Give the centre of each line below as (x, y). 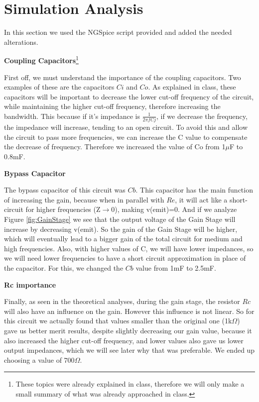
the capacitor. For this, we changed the (64, 267)
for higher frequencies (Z (63, 209)
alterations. (21, 42)
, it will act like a (201, 199)
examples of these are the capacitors (59, 87)
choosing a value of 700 (39, 359)
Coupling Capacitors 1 (41, 59)
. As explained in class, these (192, 87)
